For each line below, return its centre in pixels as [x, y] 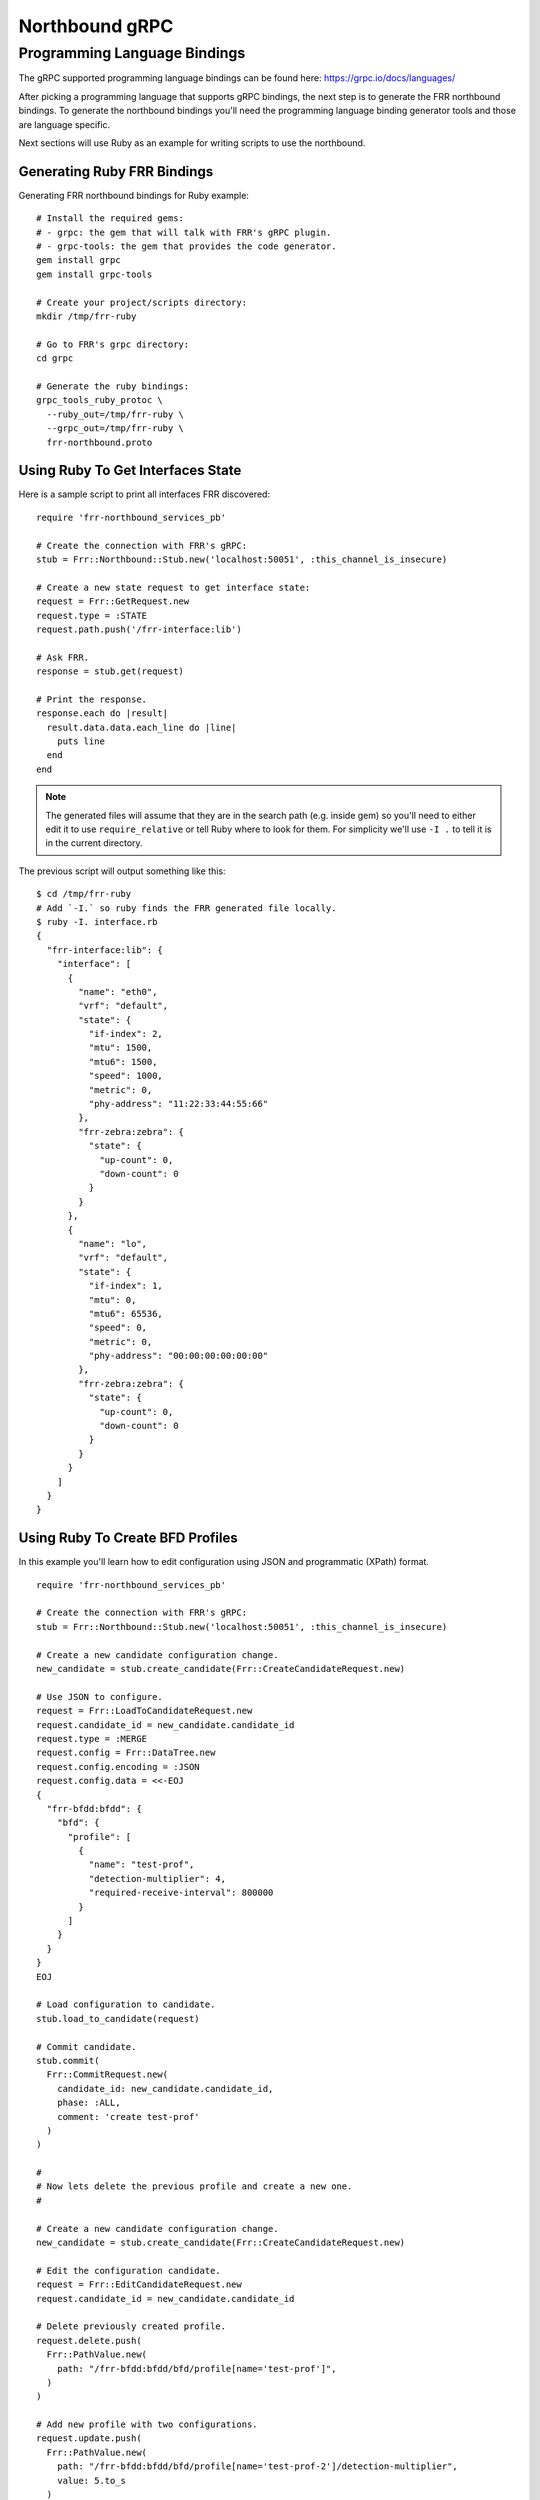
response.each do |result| [102, 713]
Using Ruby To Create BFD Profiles [128, 1538]
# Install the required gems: [110, 218]
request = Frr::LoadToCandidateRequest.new [144, 1711]
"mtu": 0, [112, 1299]
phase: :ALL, [88, 2103]
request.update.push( [89, 2438]
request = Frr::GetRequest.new [113, 601]
